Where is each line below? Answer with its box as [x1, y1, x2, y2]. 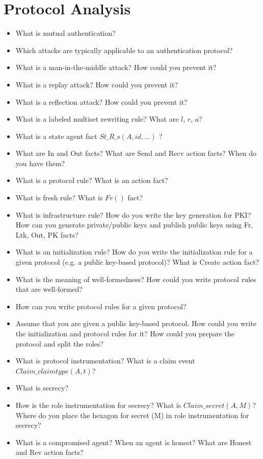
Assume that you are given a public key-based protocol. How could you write [15, 318, 256, 329]
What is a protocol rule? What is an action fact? [15, 175, 168, 186]
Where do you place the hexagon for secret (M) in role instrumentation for [15, 409, 249, 420]
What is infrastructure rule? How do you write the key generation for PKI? [15, 209, 251, 220]
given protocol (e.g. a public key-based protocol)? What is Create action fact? [15, 257, 259, 267]
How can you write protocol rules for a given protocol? [15, 301, 187, 311]
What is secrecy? [15, 382, 69, 393]
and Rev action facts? [15, 447, 84, 457]
